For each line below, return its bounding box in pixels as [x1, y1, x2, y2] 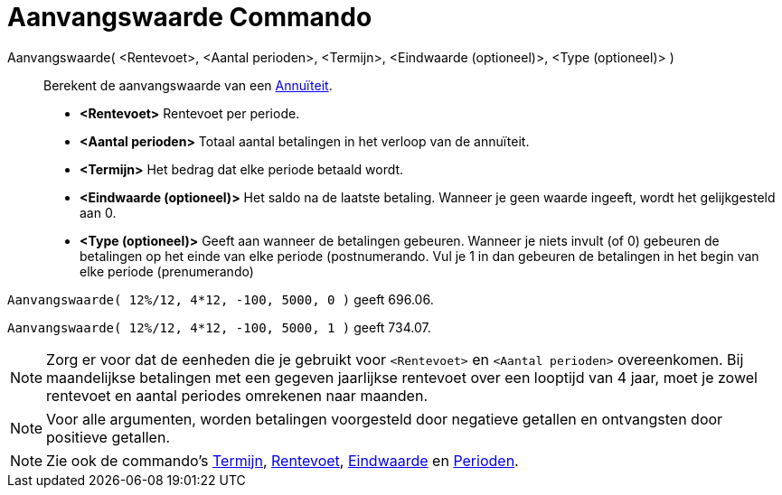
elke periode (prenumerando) [80, 263, 254, 279]
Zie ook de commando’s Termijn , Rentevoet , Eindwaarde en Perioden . [46, 451, 519, 470]
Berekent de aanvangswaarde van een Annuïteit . [43, 77, 333, 93]
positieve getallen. [46, 427, 170, 446]
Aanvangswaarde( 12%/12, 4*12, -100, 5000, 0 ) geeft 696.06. [7, 291, 434, 307]
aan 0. [80, 204, 117, 220]
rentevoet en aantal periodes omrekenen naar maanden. [46, 386, 428, 405]
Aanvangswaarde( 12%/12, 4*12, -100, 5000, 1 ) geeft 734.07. [7, 319, 431, 335]
